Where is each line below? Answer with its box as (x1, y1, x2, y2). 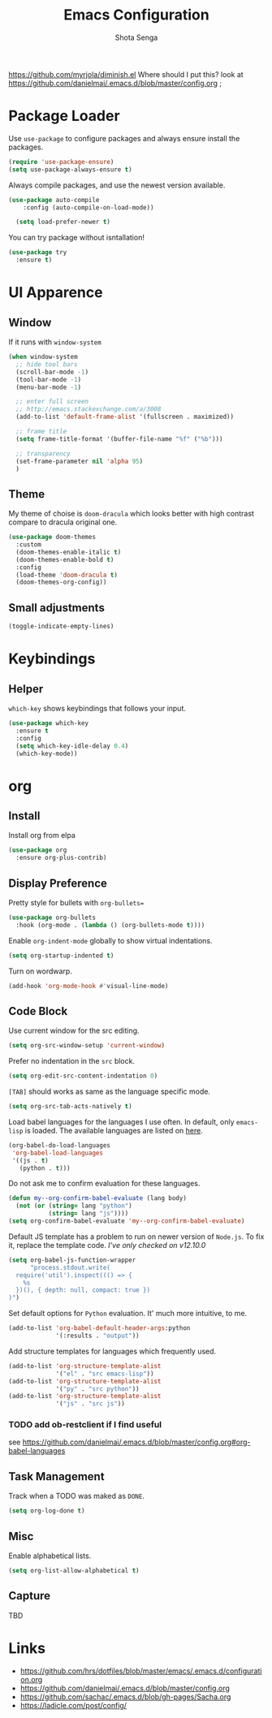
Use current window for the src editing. (8, 1025, 140, 1036)
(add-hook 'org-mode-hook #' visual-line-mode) (8, 982, 169, 990)
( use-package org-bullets (8, 913, 96, 922)
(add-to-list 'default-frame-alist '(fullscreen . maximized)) (15, 412, 234, 421)
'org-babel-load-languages (11, 1149, 104, 1157)
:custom (15, 541, 42, 549)
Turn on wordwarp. (8, 966, 73, 976)
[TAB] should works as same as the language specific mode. (8, 1086, 211, 1096)
